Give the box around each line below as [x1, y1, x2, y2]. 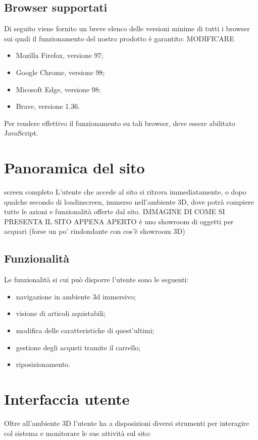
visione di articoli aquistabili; [16, 308, 106, 319]
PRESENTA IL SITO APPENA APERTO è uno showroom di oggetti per [4, 216, 234, 226]
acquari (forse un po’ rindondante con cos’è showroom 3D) [4, 226, 185, 236]
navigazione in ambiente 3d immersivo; [16, 291, 136, 301]
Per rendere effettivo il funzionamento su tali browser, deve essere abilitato [4, 117, 235, 128]
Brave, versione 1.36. [16, 101, 80, 111]
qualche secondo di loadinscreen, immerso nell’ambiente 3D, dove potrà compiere [4, 196, 254, 207]
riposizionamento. [16, 359, 71, 369]
